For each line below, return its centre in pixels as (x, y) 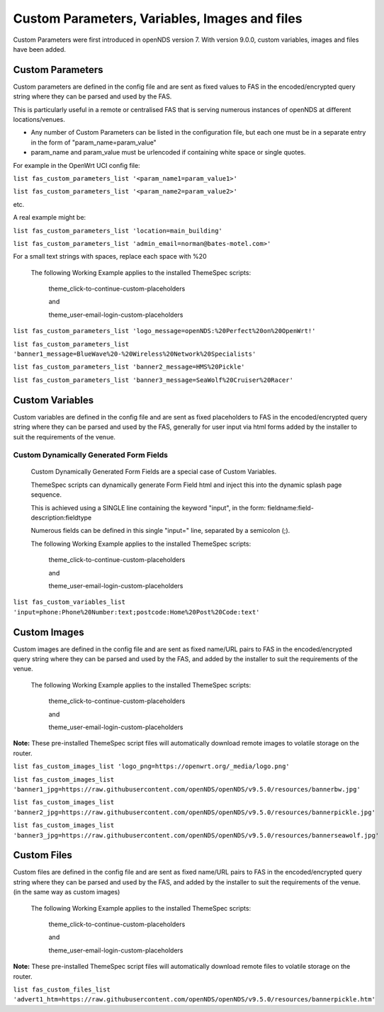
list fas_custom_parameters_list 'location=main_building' (118, 231)
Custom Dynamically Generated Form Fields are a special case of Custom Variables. (153, 472)
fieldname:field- (290, 507)
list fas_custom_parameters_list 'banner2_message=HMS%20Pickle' (129, 367)
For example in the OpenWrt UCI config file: (77, 165)
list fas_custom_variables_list (69, 602)
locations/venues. (39, 120)
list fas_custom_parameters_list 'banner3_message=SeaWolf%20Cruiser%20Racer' (153, 380)
